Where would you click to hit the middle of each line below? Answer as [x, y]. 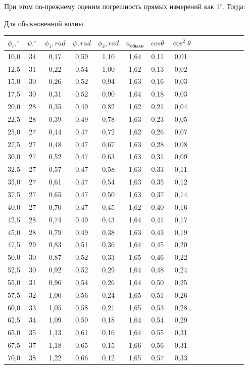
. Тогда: [234, 6]
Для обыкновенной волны [44, 23]
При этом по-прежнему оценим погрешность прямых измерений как [109, 6]
